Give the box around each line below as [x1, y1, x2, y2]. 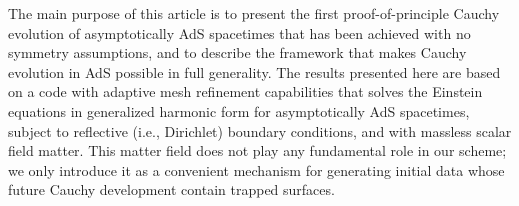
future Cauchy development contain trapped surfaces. [8, 179, 335, 200]
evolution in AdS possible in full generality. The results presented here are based [8, 61, 501, 82]
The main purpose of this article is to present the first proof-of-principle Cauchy [8, 3, 500, 23]
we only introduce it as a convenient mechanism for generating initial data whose [8, 159, 505, 180]
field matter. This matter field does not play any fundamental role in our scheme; [8, 140, 507, 161]
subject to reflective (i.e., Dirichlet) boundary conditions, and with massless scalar [8, 120, 512, 141]
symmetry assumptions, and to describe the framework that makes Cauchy [8, 42, 467, 63]
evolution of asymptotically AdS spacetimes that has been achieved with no [8, 22, 471, 43]
